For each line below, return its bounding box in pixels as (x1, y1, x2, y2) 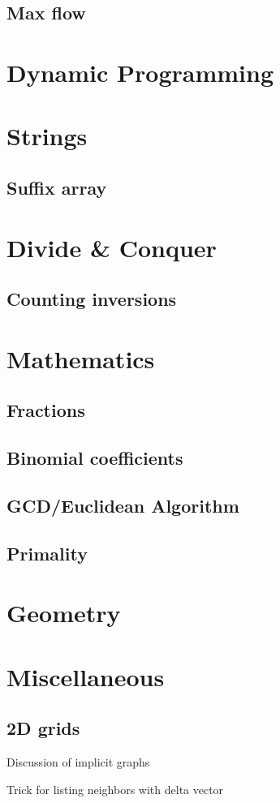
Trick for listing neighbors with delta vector (6, 780, 224, 797)
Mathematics (6, 341, 155, 375)
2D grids (6, 715, 80, 741)
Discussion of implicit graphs (6, 753, 150, 770)
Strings (6, 119, 88, 152)
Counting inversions (6, 286, 177, 311)
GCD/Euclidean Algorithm (6, 492, 239, 517)
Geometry (6, 596, 121, 629)
